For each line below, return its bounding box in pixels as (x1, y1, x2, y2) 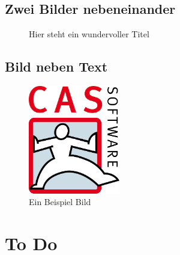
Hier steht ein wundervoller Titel (29, 28, 149, 40)
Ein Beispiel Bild (29, 195, 91, 208)
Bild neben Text (5, 57, 108, 76)
